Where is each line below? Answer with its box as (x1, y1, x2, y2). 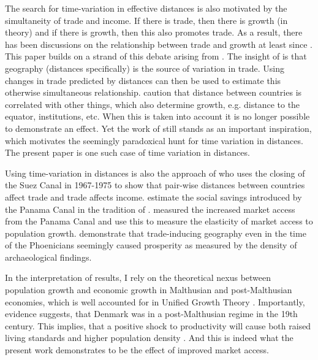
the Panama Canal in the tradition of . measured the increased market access (5, 202, 295, 215)
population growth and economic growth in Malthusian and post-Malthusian (5, 283, 292, 296)
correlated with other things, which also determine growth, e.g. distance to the (5, 98, 300, 110)
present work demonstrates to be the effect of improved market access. (5, 343, 269, 356)
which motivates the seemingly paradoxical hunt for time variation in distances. (5, 134, 303, 147)
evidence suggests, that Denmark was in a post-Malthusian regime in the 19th (5, 307, 298, 320)
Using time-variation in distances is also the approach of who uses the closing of (5, 166, 305, 179)
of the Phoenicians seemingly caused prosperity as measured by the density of (5, 239, 297, 251)
